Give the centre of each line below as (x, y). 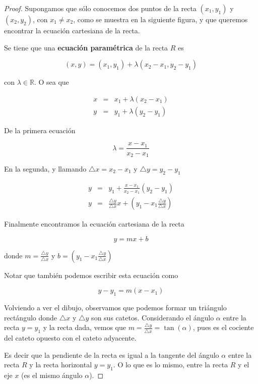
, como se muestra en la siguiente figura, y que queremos (160, 19)
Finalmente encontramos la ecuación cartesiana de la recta (94, 224)
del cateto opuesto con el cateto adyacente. (70, 338)
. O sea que (51, 82)
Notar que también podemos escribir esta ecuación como (91, 275)
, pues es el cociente (223, 327)
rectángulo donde (31, 317)
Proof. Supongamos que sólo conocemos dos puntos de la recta (100, 8)
